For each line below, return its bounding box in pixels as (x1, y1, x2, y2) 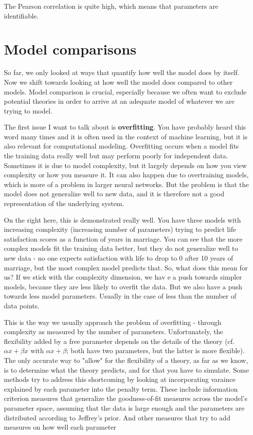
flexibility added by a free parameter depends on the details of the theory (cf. (4, 336, 235, 346)
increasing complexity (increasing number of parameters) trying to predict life (4, 224, 236, 234)
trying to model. (4, 105, 53, 115)
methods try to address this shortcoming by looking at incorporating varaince (4, 374, 235, 384)
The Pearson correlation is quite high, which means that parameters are (4, 1, 218, 11)
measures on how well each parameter (4, 422, 116, 432)
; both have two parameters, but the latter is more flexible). (66, 345, 245, 356)
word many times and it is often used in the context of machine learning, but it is (4, 131, 248, 141)
